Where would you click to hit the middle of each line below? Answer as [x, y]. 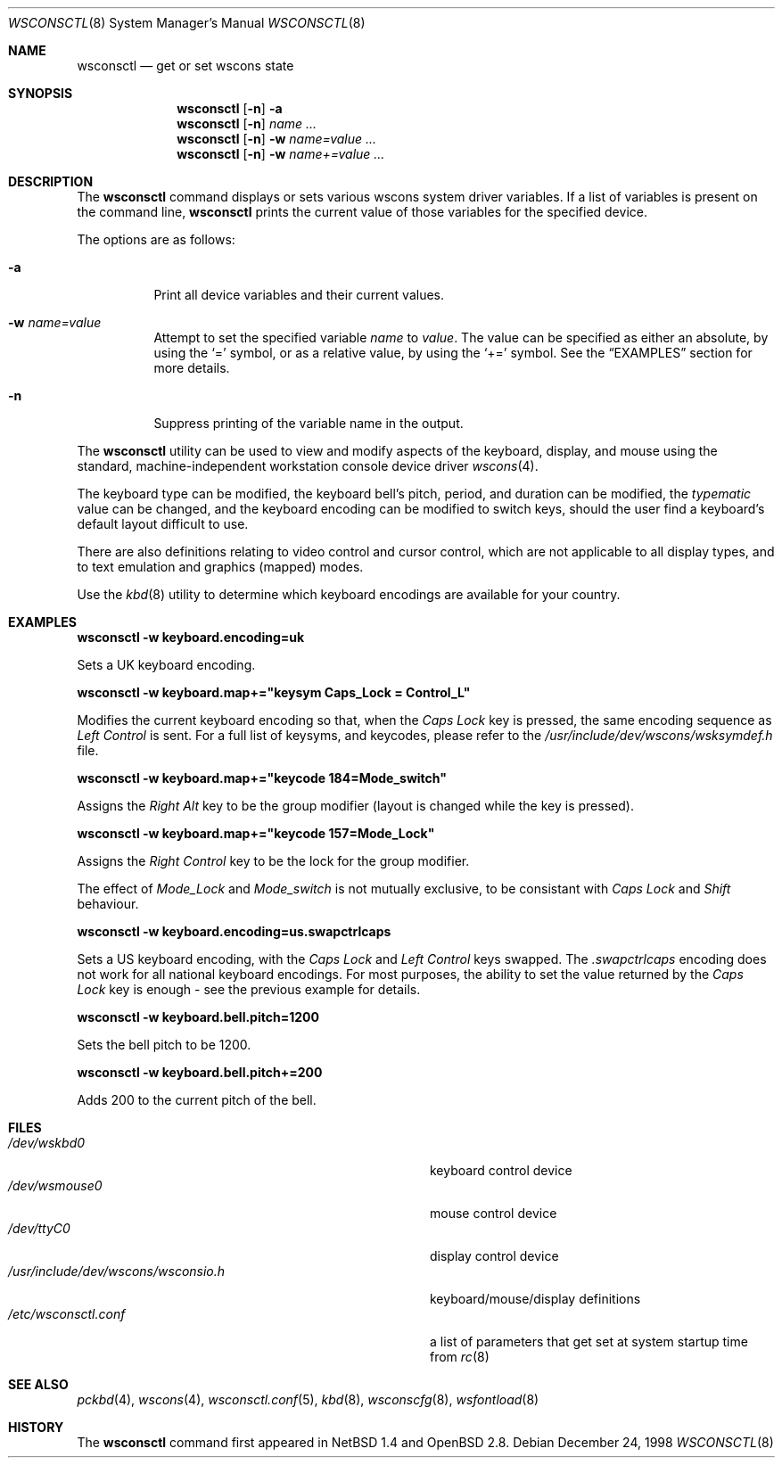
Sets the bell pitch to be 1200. [164, 1045]
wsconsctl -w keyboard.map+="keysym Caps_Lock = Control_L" [274, 692]
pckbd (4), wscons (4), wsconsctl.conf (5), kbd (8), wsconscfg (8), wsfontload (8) [308, 1399]
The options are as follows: [156, 239]
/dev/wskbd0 [47, 1143]
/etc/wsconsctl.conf [67, 1314]
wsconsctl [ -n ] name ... [247, 123]
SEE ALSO [38, 1384]
